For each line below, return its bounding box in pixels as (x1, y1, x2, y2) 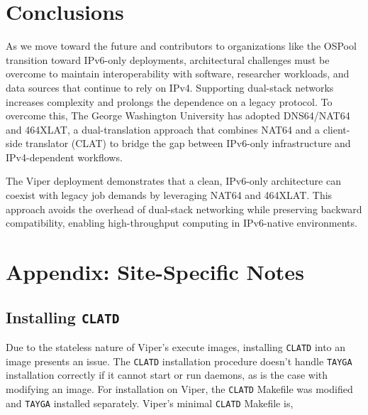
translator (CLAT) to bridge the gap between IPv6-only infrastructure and (26, 136, 351, 151)
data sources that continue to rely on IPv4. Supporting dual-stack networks (6, 80, 334, 95)
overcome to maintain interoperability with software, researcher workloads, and (6, 66, 350, 81)
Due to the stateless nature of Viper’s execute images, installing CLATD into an (6, 340, 346, 354)
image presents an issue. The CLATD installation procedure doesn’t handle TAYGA (6, 353, 352, 368)
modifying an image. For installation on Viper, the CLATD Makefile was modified (6, 381, 353, 396)
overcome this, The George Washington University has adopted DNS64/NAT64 (6, 108, 350, 123)
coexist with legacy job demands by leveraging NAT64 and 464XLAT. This (6, 188, 333, 203)
